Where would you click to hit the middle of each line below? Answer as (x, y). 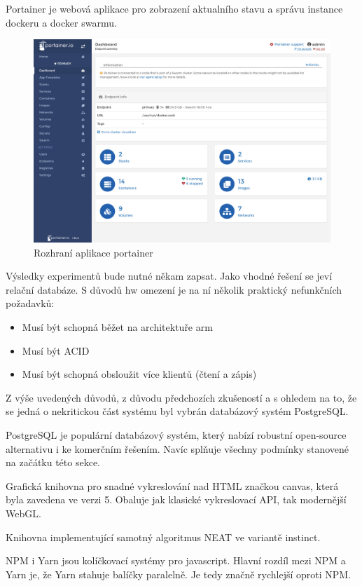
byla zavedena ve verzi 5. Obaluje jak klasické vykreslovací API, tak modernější (176, 499)
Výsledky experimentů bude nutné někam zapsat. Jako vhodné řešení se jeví (169, 276)
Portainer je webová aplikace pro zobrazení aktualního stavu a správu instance (174, 8)
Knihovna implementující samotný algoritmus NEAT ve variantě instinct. (163, 537)
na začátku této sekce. (53, 462)
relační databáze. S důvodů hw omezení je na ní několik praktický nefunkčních (174, 289)
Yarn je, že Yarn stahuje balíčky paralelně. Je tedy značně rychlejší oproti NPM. (179, 574)
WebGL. (23, 513)
